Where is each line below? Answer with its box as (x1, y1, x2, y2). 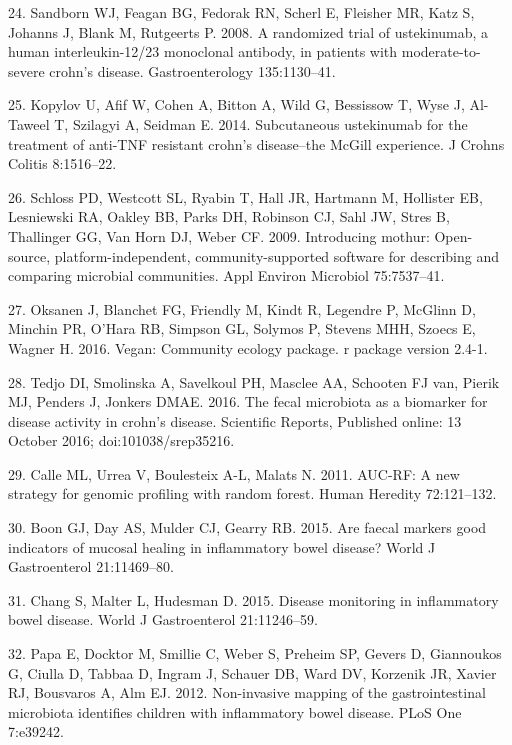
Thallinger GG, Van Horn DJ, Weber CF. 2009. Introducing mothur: (8, 225, 430, 246)
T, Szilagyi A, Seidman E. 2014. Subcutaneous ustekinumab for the (54, 113, 468, 134)
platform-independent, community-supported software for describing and (54, 245, 499, 266)
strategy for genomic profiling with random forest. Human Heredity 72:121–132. (8, 483, 497, 504)
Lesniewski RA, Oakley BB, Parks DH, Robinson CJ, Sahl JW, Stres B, (8, 206, 450, 227)
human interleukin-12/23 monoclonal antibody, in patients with (8, 41, 398, 62)
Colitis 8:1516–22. (8, 153, 117, 174)
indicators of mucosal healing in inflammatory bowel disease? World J (8, 536, 436, 557)
